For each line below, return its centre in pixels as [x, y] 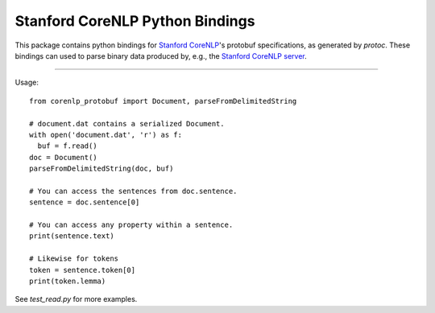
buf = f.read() [67, 146]
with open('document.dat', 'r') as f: [106, 134]
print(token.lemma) [68, 281]
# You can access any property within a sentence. [131, 225]
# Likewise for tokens [74, 259]
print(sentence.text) [72, 236]
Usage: [27, 82]
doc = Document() [63, 157]
